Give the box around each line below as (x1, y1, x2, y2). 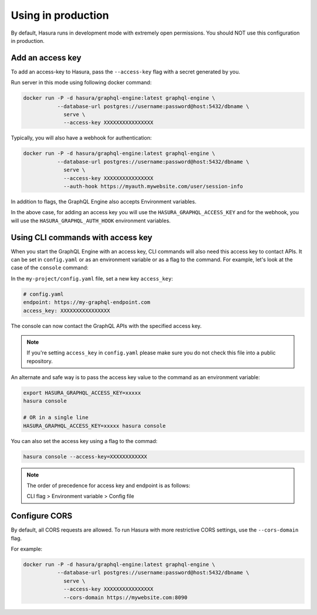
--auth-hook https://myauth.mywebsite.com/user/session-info (63, 183, 244, 190)
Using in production (11, 9, 109, 22)
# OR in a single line (23, 414, 89, 421)
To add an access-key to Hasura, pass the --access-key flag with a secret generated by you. (11, 68, 241, 75)
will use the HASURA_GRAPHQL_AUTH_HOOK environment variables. (11, 217, 171, 224)
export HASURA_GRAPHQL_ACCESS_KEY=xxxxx (23, 390, 141, 396)
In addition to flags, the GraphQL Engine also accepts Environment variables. (11, 198, 197, 205)
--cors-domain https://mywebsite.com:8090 (63, 594, 188, 601)
